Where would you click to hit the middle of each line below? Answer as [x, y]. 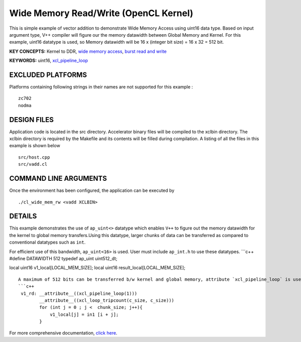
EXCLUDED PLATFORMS [48, 75]
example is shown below [35, 146]
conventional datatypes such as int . [47, 242]
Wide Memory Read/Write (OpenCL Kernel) [101, 13]
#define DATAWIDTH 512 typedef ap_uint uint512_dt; [63, 259]
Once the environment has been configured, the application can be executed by [92, 190]
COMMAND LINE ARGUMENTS [58, 179]
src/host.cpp [34, 157]
